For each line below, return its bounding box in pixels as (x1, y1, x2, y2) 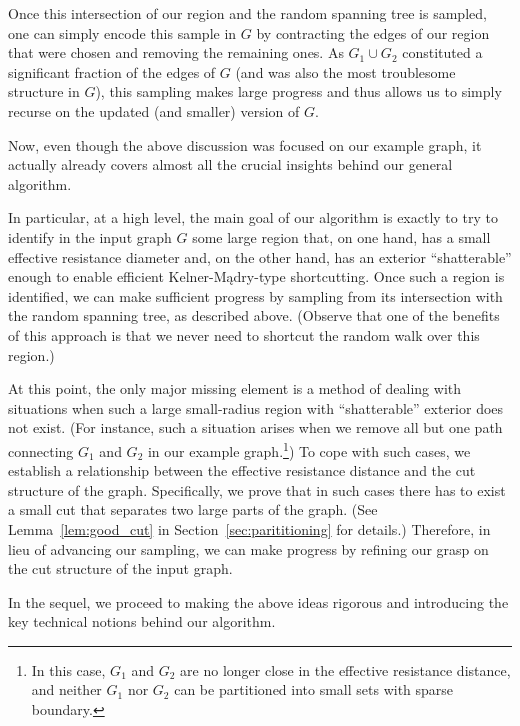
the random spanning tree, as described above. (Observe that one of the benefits (8, 305, 500, 326)
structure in (8, 81, 80, 102)
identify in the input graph (8, 226, 172, 247)
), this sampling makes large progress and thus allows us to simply (95, 81, 502, 102)
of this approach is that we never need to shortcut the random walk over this (8, 324, 480, 345)
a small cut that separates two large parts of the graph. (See (8, 499, 378, 520)
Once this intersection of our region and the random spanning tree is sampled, (8, 3, 487, 23)
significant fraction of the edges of (8, 61, 216, 82)
